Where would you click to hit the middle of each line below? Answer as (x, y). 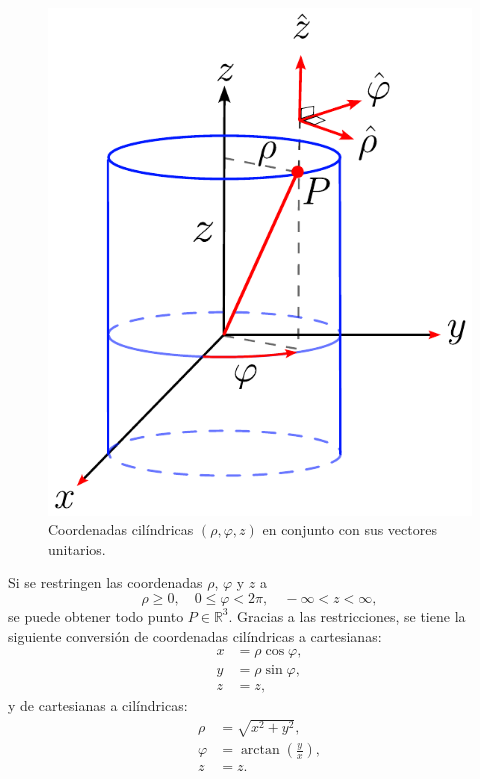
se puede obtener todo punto (96, 615)
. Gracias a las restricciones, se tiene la (347, 615)
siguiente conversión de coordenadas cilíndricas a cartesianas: (195, 635)
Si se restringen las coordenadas (105, 582)
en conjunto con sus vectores (349, 529)
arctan (260, 750)
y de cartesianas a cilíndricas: (98, 705)
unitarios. (77, 548)
